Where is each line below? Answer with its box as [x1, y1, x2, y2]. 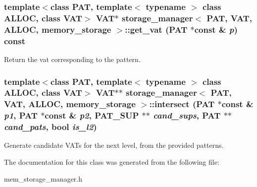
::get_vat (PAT [125, 23, 188, 35]
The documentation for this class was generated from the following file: [4, 157, 219, 167]
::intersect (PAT [149, 98, 215, 110]
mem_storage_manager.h [4, 173, 83, 184]
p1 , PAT [4, 109, 38, 122]
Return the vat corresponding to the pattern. [4, 54, 141, 64]
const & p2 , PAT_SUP [45, 109, 139, 122]
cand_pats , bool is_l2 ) [4, 121, 97, 133]
